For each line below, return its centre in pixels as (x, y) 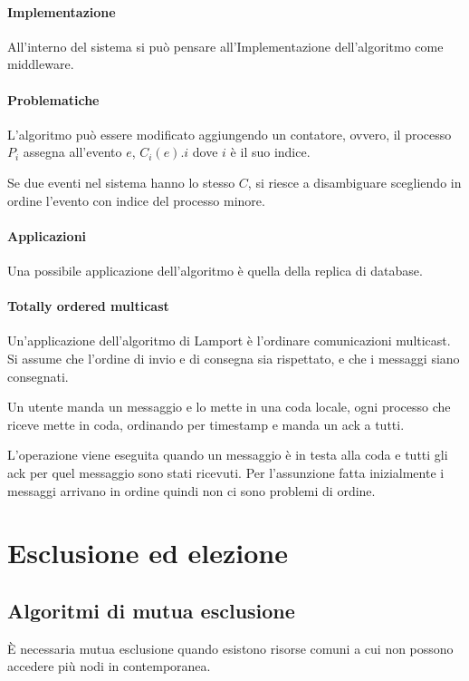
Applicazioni (47, 235)
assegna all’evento (72, 152)
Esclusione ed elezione (148, 553)
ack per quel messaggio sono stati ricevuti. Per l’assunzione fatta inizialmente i (226, 472)
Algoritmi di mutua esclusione (151, 610)
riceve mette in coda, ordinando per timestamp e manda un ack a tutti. (206, 424)
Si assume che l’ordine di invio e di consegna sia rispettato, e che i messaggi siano (234, 358)
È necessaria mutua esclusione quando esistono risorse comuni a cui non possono (230, 648)
